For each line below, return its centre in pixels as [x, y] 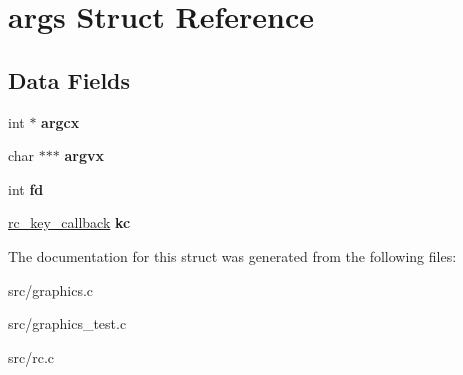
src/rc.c [31, 356]
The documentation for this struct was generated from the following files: [232, 255]
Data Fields [69, 79]
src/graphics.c [51, 289]
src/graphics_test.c [67, 323]
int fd [26, 188]
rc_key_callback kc [69, 222]
